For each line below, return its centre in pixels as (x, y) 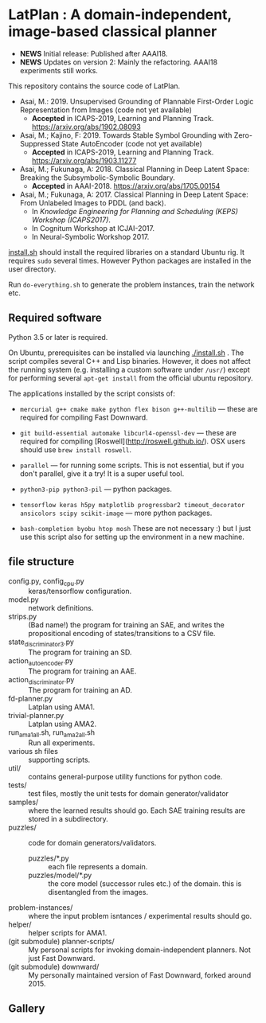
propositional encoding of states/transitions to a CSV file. (122, 634)
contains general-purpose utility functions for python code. (125, 776)
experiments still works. (59, 70)
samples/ (23, 802)
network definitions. (61, 608)
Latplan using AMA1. (62, 707)
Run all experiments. (62, 743)
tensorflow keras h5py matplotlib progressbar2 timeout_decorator (132, 505)
